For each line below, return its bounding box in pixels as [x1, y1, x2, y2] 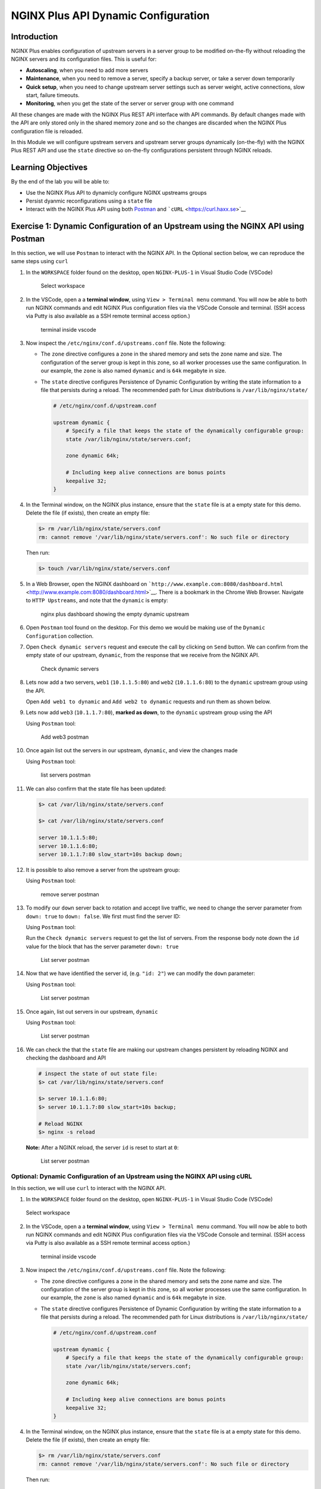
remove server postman [40, 890, 99, 898]
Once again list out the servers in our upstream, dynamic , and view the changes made [26, 747, 238, 754]
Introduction [11, 32, 58, 42]
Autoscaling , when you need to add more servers [26, 66, 149, 74]
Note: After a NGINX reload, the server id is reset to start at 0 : [26, 1144, 179, 1151]
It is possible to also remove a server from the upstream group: [26, 866, 181, 873]
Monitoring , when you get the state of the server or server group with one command [26, 100, 234, 107]
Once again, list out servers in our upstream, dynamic [26, 1008, 159, 1015]
